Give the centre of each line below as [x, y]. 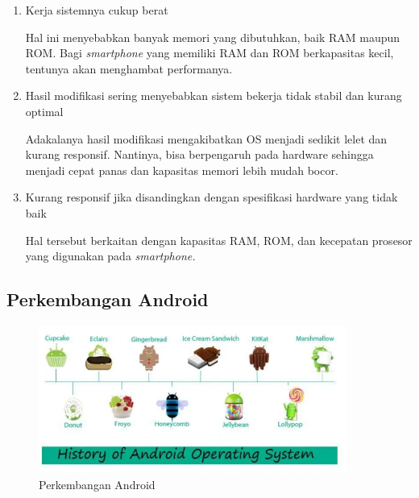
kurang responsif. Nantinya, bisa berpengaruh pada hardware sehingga [199, 154]
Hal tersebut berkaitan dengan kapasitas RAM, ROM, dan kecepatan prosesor [219, 240]
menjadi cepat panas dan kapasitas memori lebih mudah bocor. [182, 170]
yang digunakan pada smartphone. [110, 256]
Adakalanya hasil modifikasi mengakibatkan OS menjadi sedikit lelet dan [206, 138]
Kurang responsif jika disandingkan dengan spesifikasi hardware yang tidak [212, 197]
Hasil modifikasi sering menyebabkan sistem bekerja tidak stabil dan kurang [214, 95]
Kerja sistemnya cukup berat [97, 10]
